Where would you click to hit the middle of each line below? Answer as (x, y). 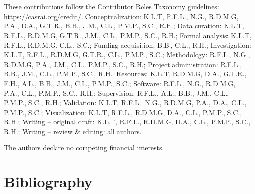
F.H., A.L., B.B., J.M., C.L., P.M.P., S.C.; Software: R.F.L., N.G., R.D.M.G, (120, 83)
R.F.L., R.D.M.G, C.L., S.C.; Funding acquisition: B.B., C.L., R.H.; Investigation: (127, 45)
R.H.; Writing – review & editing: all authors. (73, 131)
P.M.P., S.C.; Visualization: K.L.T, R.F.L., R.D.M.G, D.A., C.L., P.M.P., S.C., (123, 112)
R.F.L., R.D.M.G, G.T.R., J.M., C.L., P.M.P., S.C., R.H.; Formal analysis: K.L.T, (128, 35)
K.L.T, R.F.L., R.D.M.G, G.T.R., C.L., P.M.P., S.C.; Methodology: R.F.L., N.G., (127, 54)
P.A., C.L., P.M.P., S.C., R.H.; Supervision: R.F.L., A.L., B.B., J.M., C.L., (117, 93)
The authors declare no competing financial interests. (84, 148)
